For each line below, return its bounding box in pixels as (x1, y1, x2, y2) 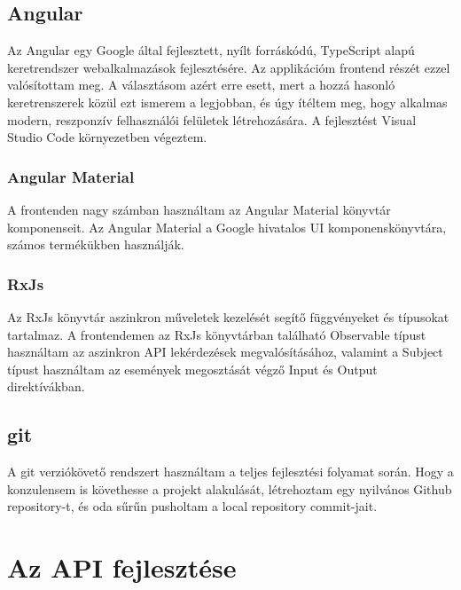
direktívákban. (7, 377, 85, 396)
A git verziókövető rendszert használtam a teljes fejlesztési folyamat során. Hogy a (7, 462, 454, 481)
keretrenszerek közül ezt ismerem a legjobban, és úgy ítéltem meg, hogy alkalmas (7, 92, 448, 111)
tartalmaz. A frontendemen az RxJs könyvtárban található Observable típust (7, 325, 426, 343)
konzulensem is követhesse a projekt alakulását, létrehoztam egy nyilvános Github (7, 479, 452, 498)
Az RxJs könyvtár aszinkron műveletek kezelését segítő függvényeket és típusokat (7, 307, 449, 326)
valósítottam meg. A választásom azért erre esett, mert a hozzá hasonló (7, 75, 395, 94)
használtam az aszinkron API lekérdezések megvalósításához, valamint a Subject (7, 342, 443, 361)
